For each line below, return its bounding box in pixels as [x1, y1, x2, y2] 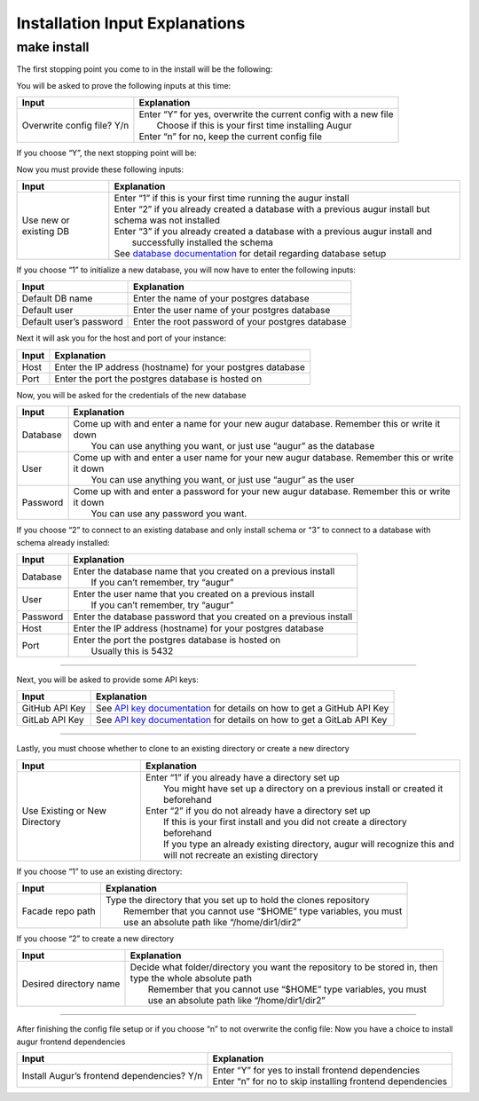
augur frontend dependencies [16, 1036, 126, 1047]
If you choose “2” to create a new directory [16, 933, 175, 944]
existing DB [21, 224, 70, 237]
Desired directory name [21, 978, 121, 990]
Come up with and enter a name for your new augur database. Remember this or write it [73, 418, 441, 430]
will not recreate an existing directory [162, 848, 318, 861]
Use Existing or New [21, 804, 106, 816]
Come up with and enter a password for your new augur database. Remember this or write [73, 485, 452, 498]
